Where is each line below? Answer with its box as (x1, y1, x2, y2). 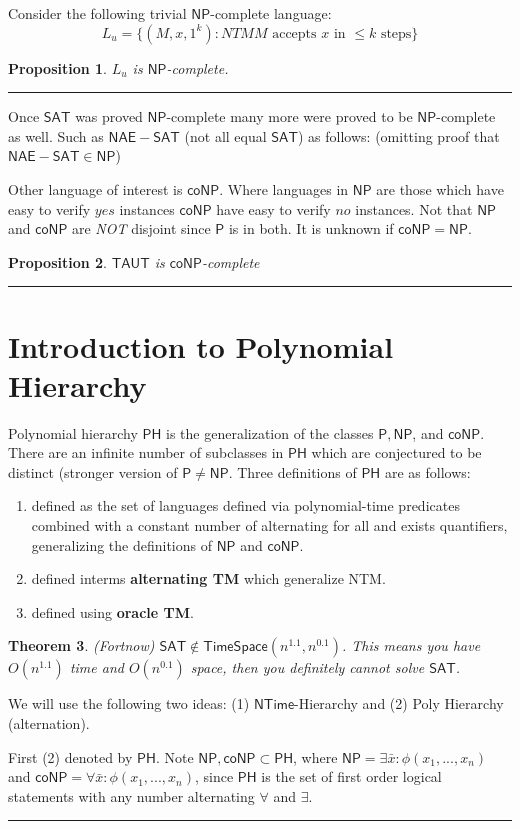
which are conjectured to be (311, 442, 482, 463)
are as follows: (384, 461, 471, 482)
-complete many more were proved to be (166, 106, 413, 127)
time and (69, 657, 124, 678)
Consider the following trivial (8, 3, 187, 23)
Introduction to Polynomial (8, 325, 394, 366)
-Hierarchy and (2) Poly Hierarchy (294, 693, 504, 714)
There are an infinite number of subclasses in (8, 442, 284, 463)
